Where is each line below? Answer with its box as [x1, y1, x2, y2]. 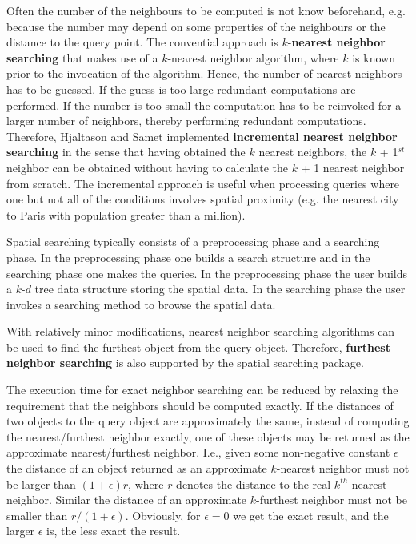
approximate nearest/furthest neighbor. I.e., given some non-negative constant [6, 444, 390, 461]
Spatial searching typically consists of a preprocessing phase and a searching [6, 233, 380, 250]
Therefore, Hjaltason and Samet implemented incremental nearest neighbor [6, 127, 398, 144]
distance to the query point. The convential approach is [6, 34, 278, 50]
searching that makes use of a [6, 49, 158, 66]
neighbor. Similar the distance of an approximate [6, 491, 247, 508]
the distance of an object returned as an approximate [6, 460, 267, 477]
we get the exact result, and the [233, 506, 389, 523]
